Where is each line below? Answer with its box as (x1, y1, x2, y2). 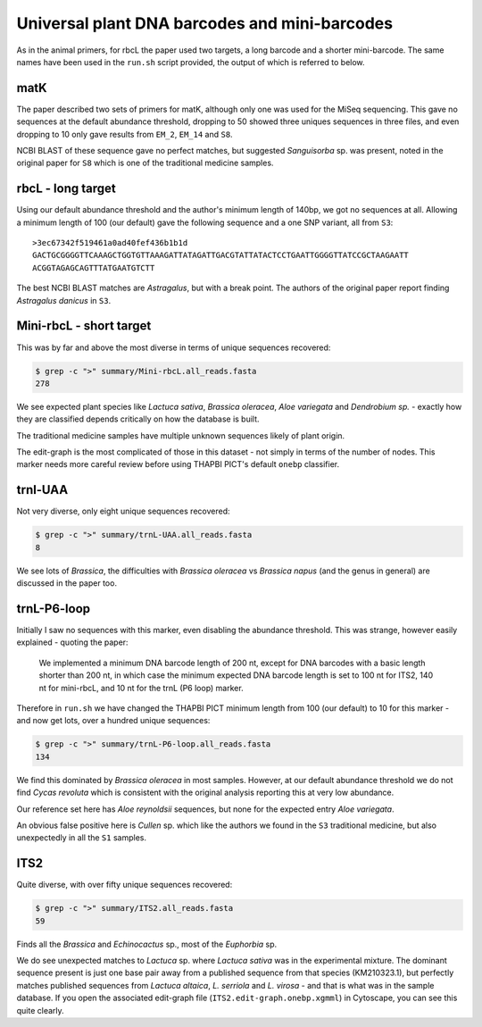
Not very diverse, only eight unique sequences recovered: (16, 505, 230, 517)
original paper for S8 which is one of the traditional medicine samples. (16, 157, 274, 169)
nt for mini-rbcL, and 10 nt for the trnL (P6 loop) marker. (38, 682, 245, 693)
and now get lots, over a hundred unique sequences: (16, 715, 211, 726)
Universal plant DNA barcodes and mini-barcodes (16, 13, 393, 33)
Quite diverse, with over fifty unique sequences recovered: (16, 880, 233, 890)
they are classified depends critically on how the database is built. (16, 413, 260, 424)
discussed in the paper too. (16, 578, 118, 589)
